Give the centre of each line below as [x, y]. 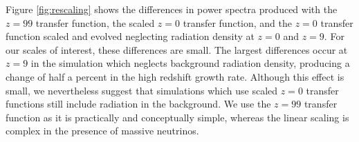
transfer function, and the [237, 22]
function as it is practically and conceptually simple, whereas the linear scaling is [177, 117]
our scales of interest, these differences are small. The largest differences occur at [177, 49]
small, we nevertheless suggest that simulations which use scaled [142, 90]
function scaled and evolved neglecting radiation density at [130, 36]
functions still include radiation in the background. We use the [138, 104]
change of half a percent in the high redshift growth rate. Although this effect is [175, 76]
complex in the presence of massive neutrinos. [102, 131]
